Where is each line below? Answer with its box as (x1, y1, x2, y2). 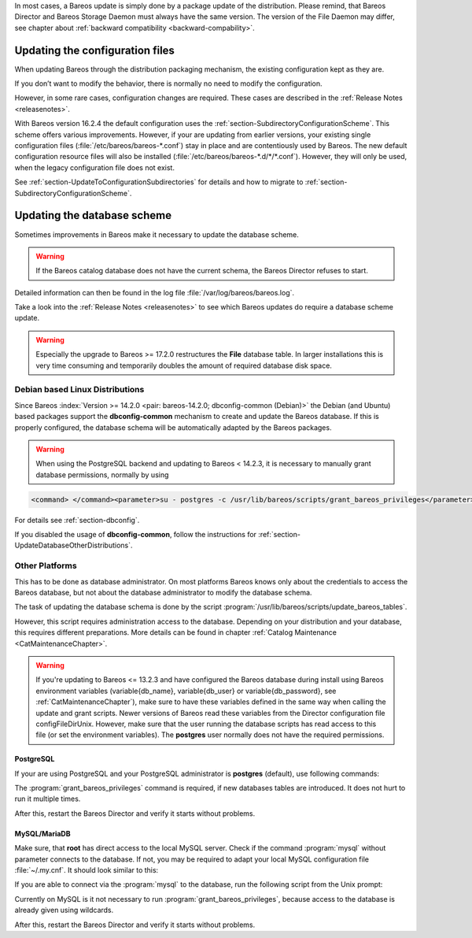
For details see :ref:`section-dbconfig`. (14, 515, 140, 525)
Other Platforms (14, 560, 78, 571)
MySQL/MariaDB (14, 829, 71, 838)
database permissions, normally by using (35, 469, 169, 480)
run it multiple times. (14, 794, 81, 803)
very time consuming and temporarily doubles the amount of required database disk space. (35, 361, 332, 370)
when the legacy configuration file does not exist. (14, 162, 175, 172)
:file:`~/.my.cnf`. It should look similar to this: (14, 866, 159, 875)
